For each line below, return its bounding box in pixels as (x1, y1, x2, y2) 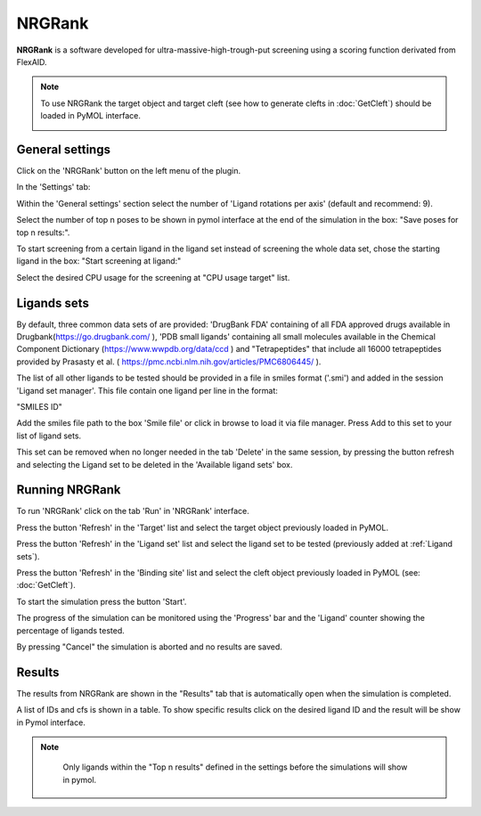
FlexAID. (16, 56, 48, 67)
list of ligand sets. (16, 430, 82, 441)
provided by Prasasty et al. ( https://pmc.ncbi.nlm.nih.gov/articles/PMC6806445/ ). (16, 356, 322, 367)
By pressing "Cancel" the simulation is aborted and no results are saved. (16, 641, 282, 652)
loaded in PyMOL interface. (40, 110, 142, 121)
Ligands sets (16, 295, 89, 311)
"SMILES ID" (16, 402, 62, 412)
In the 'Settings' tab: (16, 182, 91, 192)
